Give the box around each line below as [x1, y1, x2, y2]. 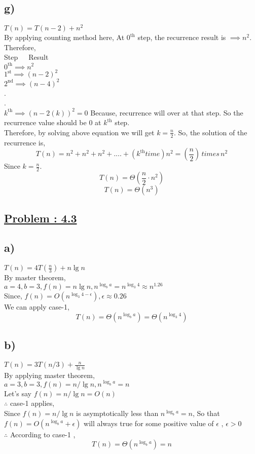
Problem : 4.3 [4, 210, 77, 225]
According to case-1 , [10, 429, 76, 439]
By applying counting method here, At [4, 32, 125, 43]
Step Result [4, 52, 49, 62]
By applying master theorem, [4, 369, 95, 380]
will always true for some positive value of [84, 418, 214, 428]
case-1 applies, [10, 398, 55, 408]
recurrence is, [4, 137, 46, 147]
